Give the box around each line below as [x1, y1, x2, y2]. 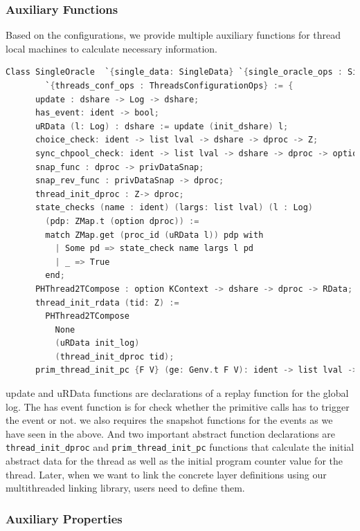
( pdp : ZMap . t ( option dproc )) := [45, 216, 199, 226]
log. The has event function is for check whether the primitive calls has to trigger [6, 399, 350, 413]
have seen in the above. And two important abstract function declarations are [6, 426, 335, 440]
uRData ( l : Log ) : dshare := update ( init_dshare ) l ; [35, 121, 289, 131]
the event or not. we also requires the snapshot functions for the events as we [6, 413, 333, 427]
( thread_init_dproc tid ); [55, 351, 174, 362]
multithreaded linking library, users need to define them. [6, 481, 245, 495]
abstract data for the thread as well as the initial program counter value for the [6, 454, 343, 468]
